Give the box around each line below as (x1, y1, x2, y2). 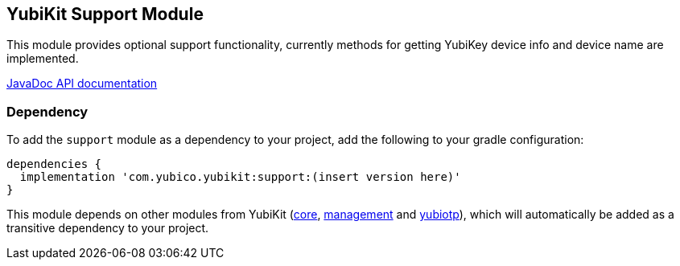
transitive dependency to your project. (6, 221, 209, 235)
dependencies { (6, 158, 102, 171)
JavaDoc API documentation (6, 76, 158, 91)
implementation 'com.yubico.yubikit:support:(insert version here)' (19, 170, 461, 184)
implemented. (6, 51, 79, 66)
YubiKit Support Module (6, 4, 204, 24)
